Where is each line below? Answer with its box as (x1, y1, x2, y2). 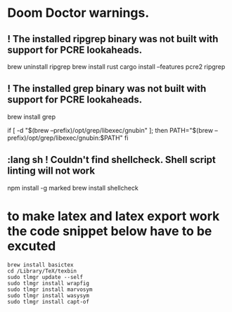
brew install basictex (7, 261, 74, 268)
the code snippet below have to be (7, 223, 212, 239)
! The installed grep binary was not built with (7, 83, 207, 95)
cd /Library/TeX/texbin (7, 267, 77, 275)
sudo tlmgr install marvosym (7, 286, 93, 293)
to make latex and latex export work (7, 208, 220, 224)
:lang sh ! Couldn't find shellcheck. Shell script (7, 154, 217, 166)
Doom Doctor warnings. (7, 5, 150, 21)
